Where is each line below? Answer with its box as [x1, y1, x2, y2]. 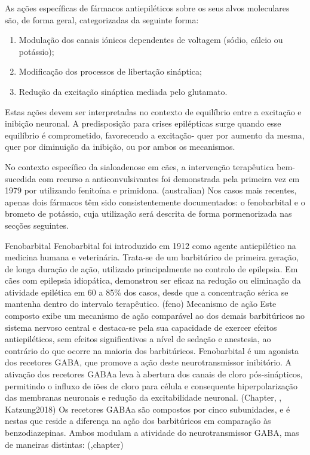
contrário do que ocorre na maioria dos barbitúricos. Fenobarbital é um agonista [5, 344, 299, 356]
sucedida [5, 172, 36, 185]
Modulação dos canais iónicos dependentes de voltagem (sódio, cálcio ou [19, 33, 283, 46]
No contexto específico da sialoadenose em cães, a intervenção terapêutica [5, 160, 274, 173]
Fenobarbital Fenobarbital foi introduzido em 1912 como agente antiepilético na [5, 239, 296, 251]
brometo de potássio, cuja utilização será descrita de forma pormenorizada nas [5, 207, 292, 220]
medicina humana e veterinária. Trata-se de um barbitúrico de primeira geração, [5, 251, 299, 263]
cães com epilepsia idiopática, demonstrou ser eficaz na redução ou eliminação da [5, 274, 301, 287]
